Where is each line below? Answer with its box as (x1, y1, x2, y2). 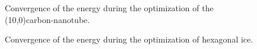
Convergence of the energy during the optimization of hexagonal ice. (5, 33, 253, 45)
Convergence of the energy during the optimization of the (5, 2, 214, 14)
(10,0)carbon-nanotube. (5, 13, 90, 25)
